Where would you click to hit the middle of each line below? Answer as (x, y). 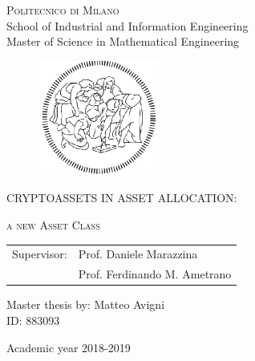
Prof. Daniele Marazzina (138, 254)
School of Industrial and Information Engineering (127, 25)
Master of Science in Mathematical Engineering (123, 41)
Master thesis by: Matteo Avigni (86, 304)
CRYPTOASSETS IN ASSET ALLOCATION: (122, 198)
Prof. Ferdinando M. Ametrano (155, 274)
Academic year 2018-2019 (69, 347)
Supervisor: (40, 254)
